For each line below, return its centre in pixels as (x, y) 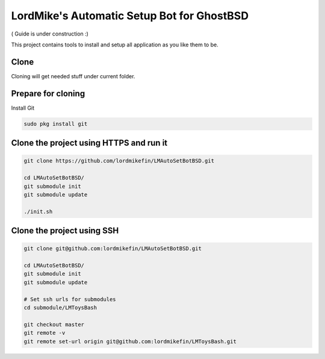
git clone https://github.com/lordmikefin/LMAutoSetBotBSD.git (119, 161)
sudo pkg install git (56, 124)
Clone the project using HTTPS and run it (89, 143)
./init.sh (38, 211)
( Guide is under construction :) (50, 34)
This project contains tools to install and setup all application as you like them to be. (115, 45)
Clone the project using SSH (65, 231)
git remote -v (45, 333)
